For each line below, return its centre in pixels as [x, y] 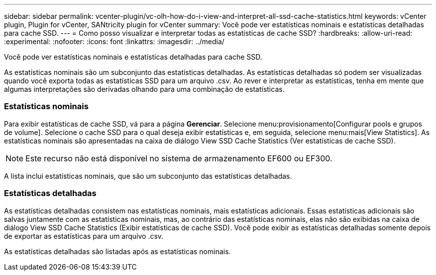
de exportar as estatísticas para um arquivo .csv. [84, 236]
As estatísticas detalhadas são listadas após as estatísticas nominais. [117, 251]
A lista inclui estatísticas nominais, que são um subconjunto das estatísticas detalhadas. [148, 176]
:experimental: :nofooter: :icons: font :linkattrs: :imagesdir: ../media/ [114, 41]
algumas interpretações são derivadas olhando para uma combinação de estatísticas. [144, 89]
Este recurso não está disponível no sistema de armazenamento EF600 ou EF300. [179, 158]
